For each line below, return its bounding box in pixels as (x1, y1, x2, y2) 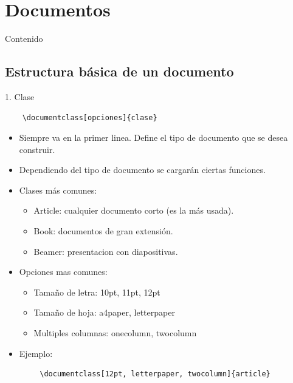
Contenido (5, 32, 43, 45)
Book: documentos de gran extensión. (33, 225, 173, 237)
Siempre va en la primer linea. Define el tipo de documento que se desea (19, 131, 288, 144)
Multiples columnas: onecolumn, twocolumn (33, 327, 197, 339)
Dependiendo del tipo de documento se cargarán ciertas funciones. (19, 163, 266, 176)
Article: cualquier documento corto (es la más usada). (33, 204, 234, 217)
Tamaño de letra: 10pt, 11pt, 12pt (33, 285, 160, 298)
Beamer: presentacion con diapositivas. (33, 245, 178, 257)
